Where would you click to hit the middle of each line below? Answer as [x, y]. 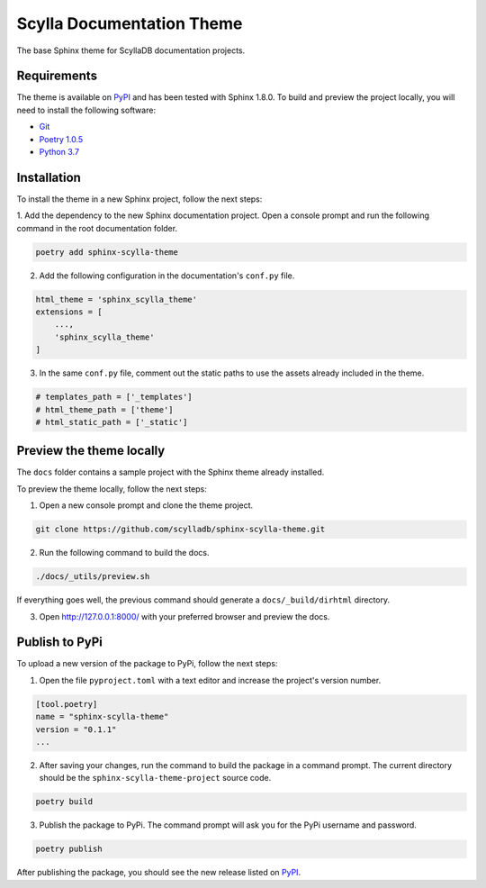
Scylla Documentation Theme [130, 23]
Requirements [57, 76]
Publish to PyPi [60, 643]
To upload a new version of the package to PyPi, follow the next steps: [147, 664]
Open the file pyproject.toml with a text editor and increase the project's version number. [210, 680]
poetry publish [69, 849]
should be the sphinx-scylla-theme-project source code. [155, 778]
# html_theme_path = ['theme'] [105, 409]
